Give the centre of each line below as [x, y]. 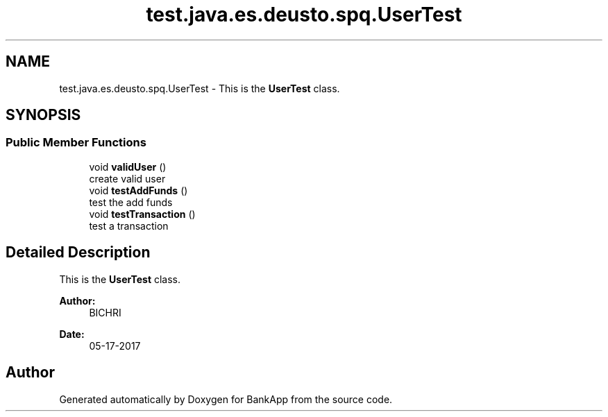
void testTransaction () [142, 214]
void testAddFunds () [138, 190]
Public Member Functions [76, 143]
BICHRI [105, 312]
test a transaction [129, 225]
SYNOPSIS [43, 115]
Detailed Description [78, 253]
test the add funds [131, 202]
